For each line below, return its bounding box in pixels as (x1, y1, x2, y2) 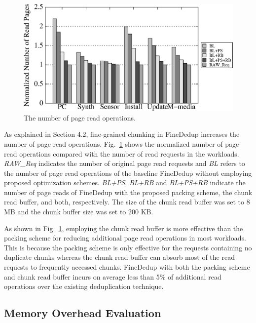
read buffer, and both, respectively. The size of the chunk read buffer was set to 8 (4, 197, 250, 207)
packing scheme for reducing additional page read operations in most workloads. (4, 233, 246, 243)
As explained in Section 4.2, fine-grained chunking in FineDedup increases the (4, 129, 240, 139)
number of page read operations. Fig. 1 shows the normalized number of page (4, 138, 239, 149)
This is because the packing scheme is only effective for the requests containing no (4, 242, 252, 252)
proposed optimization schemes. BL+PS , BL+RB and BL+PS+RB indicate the (4, 177, 246, 188)
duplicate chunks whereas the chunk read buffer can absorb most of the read (4, 252, 235, 262)
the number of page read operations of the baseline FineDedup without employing (4, 167, 252, 178)
